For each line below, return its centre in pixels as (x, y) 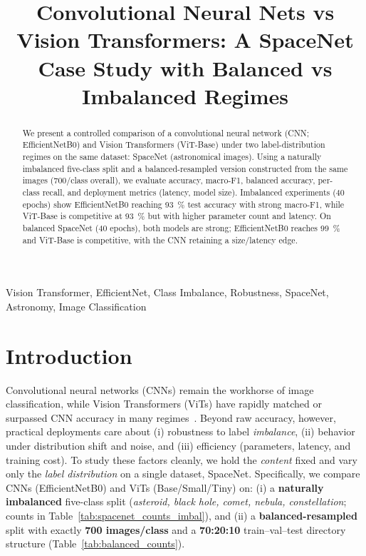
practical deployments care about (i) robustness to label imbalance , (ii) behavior (181, 431)
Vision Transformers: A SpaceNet (185, 40)
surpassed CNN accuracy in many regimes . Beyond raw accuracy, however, (171, 417)
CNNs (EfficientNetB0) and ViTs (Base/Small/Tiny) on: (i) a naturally (165, 487)
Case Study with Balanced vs (185, 67)
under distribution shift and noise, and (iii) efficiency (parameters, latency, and (178, 445)
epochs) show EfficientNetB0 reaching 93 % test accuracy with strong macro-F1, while (183, 204)
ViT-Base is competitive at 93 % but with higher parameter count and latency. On (177, 216)
